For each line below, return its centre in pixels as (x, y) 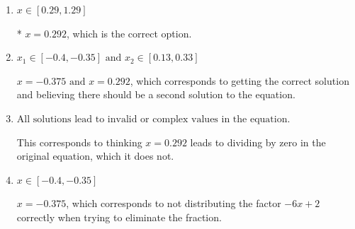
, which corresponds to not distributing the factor (174, 203)
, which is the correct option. (129, 33)
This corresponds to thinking (79, 142)
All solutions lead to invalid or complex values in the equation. (153, 119)
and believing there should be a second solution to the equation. (156, 94)
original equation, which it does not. (95, 156)
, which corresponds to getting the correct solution (240, 80)
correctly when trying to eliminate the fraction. (119, 217)
